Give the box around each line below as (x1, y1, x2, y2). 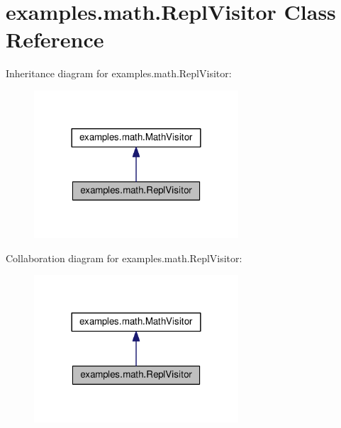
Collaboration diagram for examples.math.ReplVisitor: (6, 250, 242, 265)
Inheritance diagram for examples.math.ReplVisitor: (6, 66, 232, 81)
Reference (6, 25, 104, 54)
